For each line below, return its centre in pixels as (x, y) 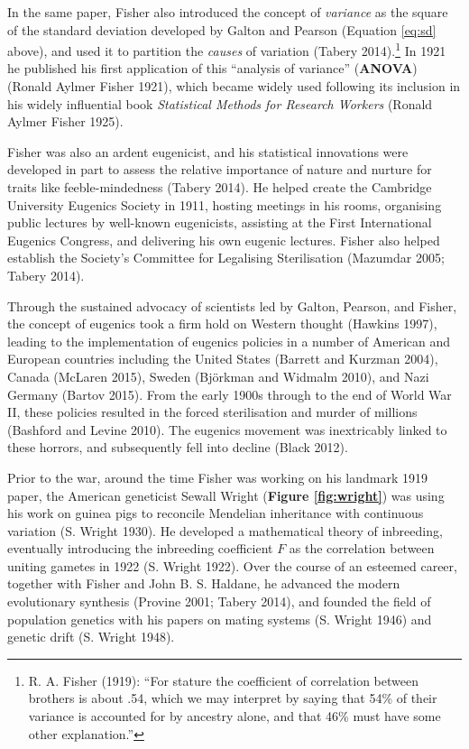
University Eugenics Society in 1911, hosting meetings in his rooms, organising (225, 204)
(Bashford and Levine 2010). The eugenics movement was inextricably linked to (227, 429)
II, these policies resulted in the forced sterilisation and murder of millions (212, 412)
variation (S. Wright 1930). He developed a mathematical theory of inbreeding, (225, 530)
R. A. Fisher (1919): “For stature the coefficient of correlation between (223, 680)
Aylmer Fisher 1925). (65, 121)
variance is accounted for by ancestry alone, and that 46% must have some (234, 716)
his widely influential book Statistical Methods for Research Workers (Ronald (220, 103)
